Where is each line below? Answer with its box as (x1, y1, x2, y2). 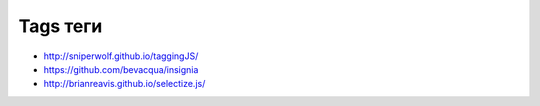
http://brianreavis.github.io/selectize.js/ (43, 78, 206, 90)
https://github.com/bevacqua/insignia (43, 63, 199, 75)
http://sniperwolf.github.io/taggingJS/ (43, 50, 199, 62)
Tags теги (18, 15, 103, 37)
